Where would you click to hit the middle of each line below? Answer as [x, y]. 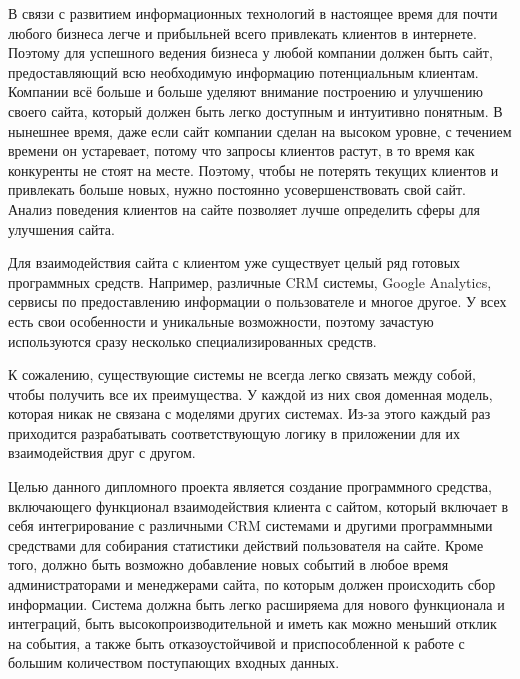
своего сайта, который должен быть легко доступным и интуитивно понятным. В [255, 110]
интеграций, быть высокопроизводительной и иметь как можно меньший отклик [252, 623]
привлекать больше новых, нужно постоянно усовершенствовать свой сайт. [237, 189]
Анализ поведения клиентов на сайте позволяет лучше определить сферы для [244, 208]
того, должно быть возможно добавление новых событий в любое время [228, 564]
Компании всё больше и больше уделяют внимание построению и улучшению [245, 91]
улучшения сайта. [61, 228]
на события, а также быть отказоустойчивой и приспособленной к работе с [236, 642]
